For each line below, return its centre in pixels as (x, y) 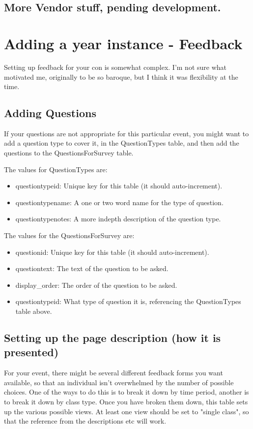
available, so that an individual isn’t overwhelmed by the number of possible (119, 382)
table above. (34, 311)
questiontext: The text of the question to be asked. (92, 268)
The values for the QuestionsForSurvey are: (69, 235)
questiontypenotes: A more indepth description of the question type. (118, 219)
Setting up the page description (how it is (112, 337)
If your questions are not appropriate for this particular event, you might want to (126, 133)
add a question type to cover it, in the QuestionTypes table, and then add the (122, 143)
